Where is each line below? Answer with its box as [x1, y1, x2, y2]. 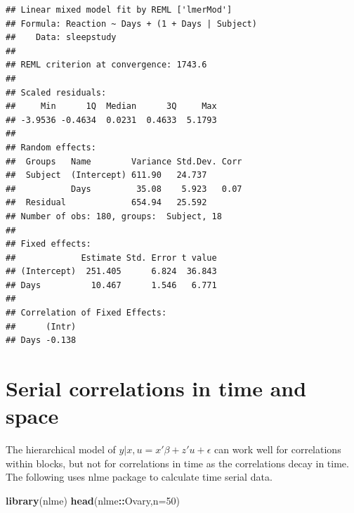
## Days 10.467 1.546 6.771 [6, 280, 217, 290]
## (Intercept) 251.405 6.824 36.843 [6, 266, 217, 277]
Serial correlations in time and [6, 374, 307, 403]
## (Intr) [6, 321, 77, 332]
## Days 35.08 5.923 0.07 [6, 183, 242, 194]
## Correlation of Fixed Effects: [6, 308, 167, 318]
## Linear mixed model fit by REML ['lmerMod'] [6, 5, 232, 15]
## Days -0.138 [6, 335, 77, 346]
